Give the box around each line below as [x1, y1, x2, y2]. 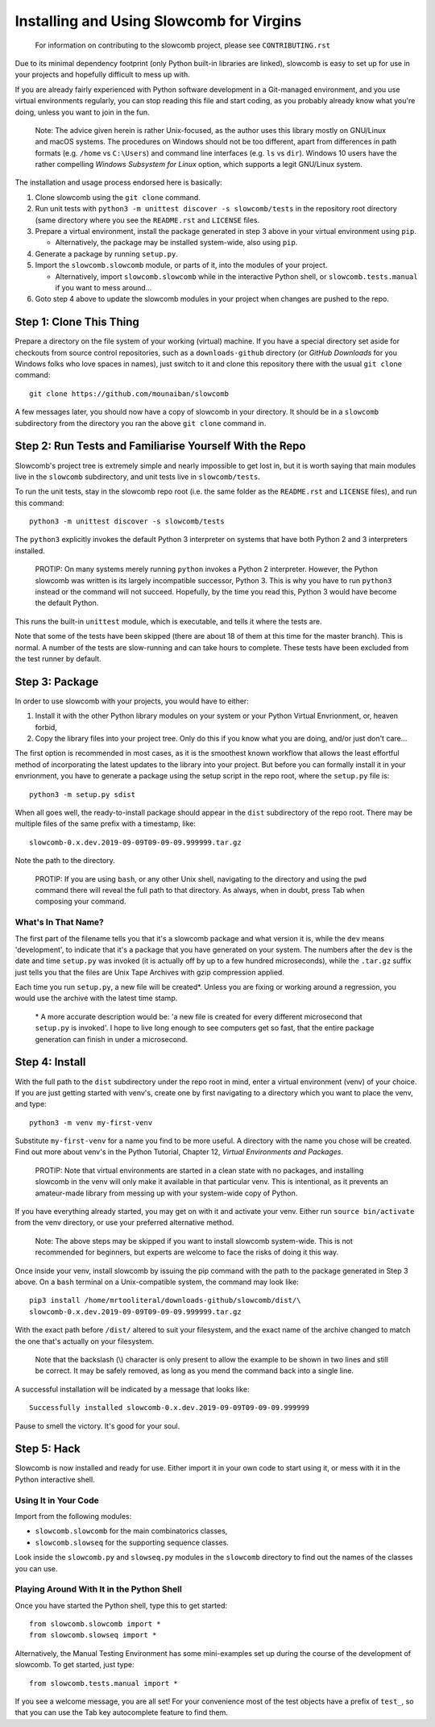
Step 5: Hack [14, 1442, 81, 1456]
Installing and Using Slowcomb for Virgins [14, 12, 302, 30]
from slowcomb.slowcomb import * [29, 1620, 161, 1629]
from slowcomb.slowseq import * [29, 1630, 157, 1640]
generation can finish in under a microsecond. [35, 1034, 188, 1044]
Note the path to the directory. [14, 856, 116, 866]
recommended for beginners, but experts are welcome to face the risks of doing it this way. [35, 1247, 338, 1258]
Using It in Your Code [14, 1495, 100, 1506]
